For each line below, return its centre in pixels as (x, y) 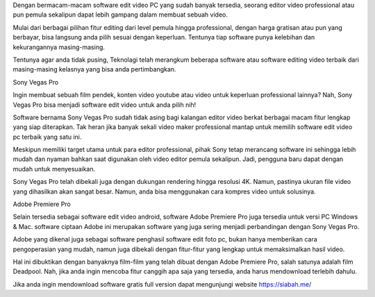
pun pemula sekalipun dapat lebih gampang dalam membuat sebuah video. (120, 15)
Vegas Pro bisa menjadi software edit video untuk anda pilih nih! (105, 105)
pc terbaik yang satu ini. (47, 137)
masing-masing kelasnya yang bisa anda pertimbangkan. (94, 69)
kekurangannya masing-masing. (59, 47)
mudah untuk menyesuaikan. (54, 169)
